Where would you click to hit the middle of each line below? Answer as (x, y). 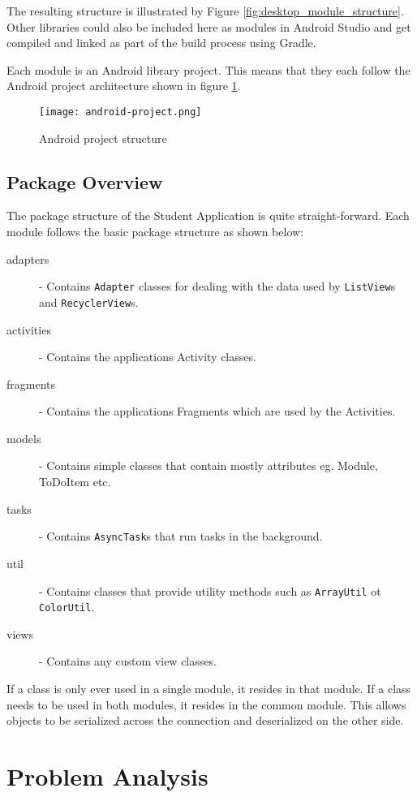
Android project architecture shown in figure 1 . (124, 86)
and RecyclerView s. (89, 302)
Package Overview (85, 181)
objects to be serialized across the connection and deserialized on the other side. (205, 720)
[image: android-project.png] (120, 112)
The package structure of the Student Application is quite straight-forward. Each (208, 215)
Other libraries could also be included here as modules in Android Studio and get (209, 26)
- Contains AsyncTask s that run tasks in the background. (181, 536)
